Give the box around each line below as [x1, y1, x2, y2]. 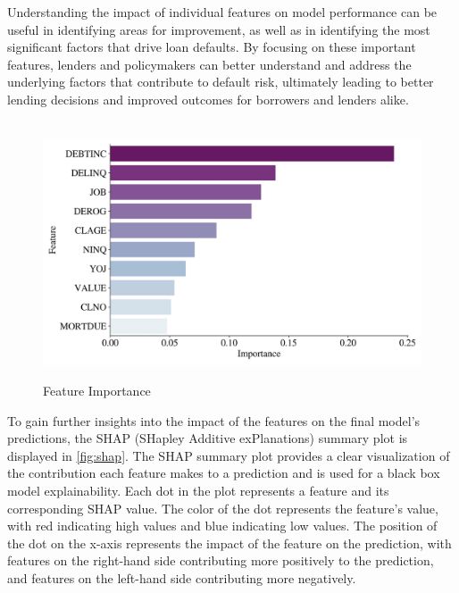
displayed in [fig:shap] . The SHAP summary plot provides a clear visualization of [7, 446, 450, 464]
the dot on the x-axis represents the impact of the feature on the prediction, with [7, 533, 452, 552]
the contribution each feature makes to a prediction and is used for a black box [7, 464, 440, 482]
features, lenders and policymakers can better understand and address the [7, 54, 412, 73]
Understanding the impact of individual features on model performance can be [7, 3, 438, 21]
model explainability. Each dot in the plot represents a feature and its [7, 480, 389, 499]
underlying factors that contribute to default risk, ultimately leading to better [7, 72, 434, 91]
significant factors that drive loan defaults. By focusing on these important [7, 38, 416, 56]
